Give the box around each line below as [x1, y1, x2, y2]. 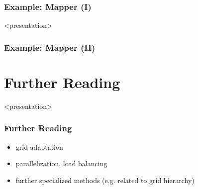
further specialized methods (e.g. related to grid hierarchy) [15, 175, 195, 185]
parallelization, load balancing [15, 158, 107, 169]
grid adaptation [15, 141, 63, 152]
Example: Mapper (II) [4, 41, 96, 53]
